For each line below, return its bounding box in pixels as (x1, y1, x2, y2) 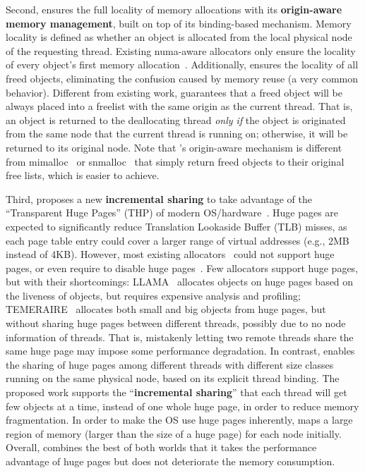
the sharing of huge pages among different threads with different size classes (6, 357, 334, 371)
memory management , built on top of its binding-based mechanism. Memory (6, 16, 352, 30)
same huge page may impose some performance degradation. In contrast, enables (6, 343, 355, 358)
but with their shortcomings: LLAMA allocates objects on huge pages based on (6, 274, 354, 289)
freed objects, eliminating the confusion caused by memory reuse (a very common (6, 70, 358, 85)
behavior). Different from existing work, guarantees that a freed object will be (6, 85, 342, 99)
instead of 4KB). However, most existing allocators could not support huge (6, 247, 335, 262)
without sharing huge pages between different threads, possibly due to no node (6, 316, 346, 331)
